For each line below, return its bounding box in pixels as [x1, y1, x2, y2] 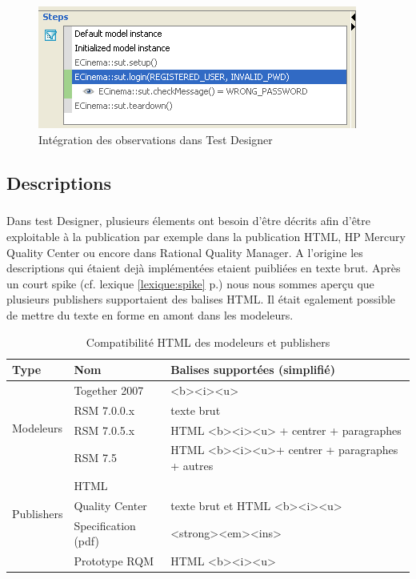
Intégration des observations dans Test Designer [38, 131, 273, 147]
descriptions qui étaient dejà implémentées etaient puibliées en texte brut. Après [6, 259, 401, 276]
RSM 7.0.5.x [74, 421, 135, 438]
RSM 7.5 [74, 449, 117, 466]
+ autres [170, 457, 214, 474]
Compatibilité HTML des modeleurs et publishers [86, 333, 330, 350]
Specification [74, 517, 136, 533]
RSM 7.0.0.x [74, 401, 135, 418]
